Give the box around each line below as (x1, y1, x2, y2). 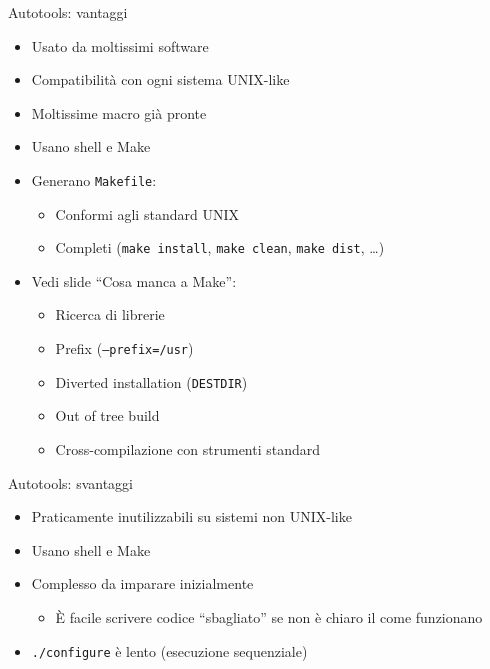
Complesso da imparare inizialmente (31, 573, 254, 594)
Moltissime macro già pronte (31, 102, 207, 123)
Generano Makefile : (31, 169, 157, 190)
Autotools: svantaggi (8, 472, 133, 493)
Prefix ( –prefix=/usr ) (55, 338, 194, 359)
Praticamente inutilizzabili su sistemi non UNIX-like (31, 506, 352, 527)
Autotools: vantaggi (8, 2, 128, 22)
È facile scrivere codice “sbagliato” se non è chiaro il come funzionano (55, 606, 483, 627)
